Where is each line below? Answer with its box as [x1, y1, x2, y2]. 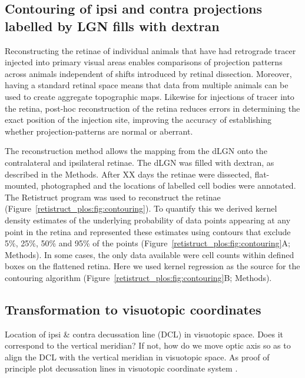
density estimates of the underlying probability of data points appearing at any [5, 213, 291, 226]
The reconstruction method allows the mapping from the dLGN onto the [5, 145, 267, 157]
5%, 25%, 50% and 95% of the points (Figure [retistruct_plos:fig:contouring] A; [5, 237, 290, 249]
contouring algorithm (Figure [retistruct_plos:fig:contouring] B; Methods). [5, 271, 272, 283]
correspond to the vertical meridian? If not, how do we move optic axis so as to [5, 339, 291, 352]
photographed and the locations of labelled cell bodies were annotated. [41, 179, 296, 192]
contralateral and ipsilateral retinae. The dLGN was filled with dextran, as [5, 156, 274, 168]
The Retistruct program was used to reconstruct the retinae [5, 190, 221, 203]
